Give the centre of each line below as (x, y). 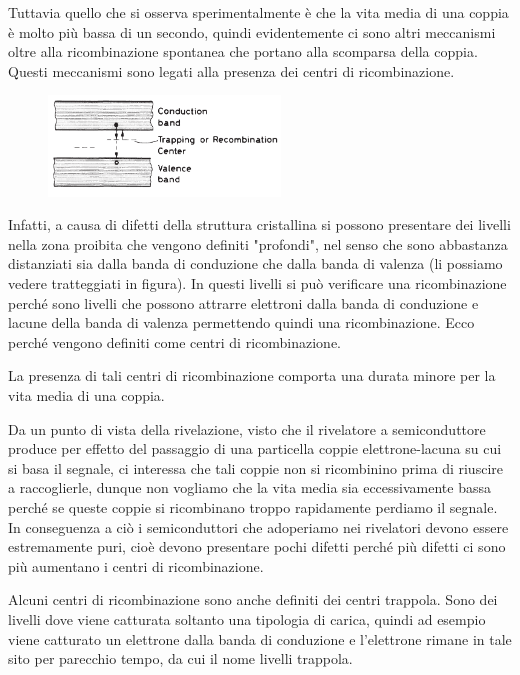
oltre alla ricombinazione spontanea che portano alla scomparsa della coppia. (243, 51)
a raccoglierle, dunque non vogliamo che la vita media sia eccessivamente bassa (249, 487)
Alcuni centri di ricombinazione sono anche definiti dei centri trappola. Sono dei (253, 599)
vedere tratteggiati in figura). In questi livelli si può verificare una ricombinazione (257, 283)
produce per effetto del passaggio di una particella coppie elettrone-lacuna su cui (255, 448)
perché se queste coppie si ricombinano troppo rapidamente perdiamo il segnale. (253, 506)
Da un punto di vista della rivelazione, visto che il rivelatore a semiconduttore (247, 428)
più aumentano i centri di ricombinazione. (136, 565)
